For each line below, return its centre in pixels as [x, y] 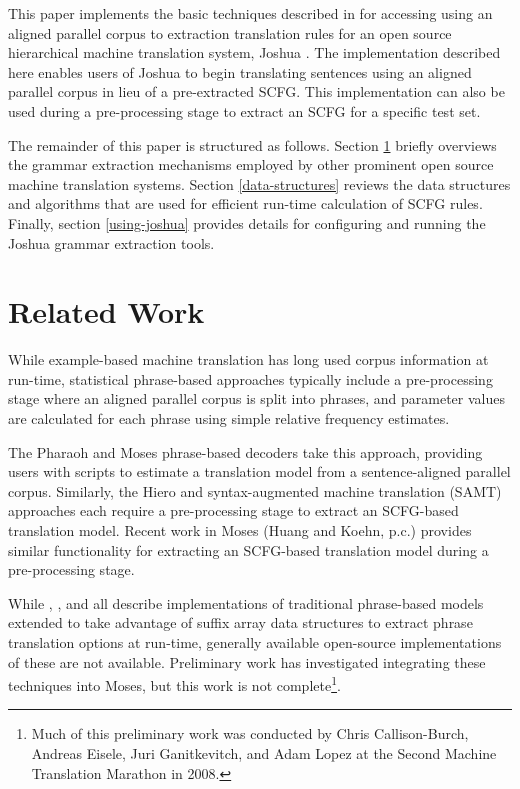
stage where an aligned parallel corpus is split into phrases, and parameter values [256, 398]
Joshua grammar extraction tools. [111, 242]
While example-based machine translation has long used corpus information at [248, 359]
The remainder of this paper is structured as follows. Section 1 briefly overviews [252, 144]
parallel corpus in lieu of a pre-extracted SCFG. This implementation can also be [256, 91]
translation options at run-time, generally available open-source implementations [255, 641]
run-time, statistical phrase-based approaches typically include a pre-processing [250, 378]
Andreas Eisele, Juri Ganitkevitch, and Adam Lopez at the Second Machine [264, 753]
